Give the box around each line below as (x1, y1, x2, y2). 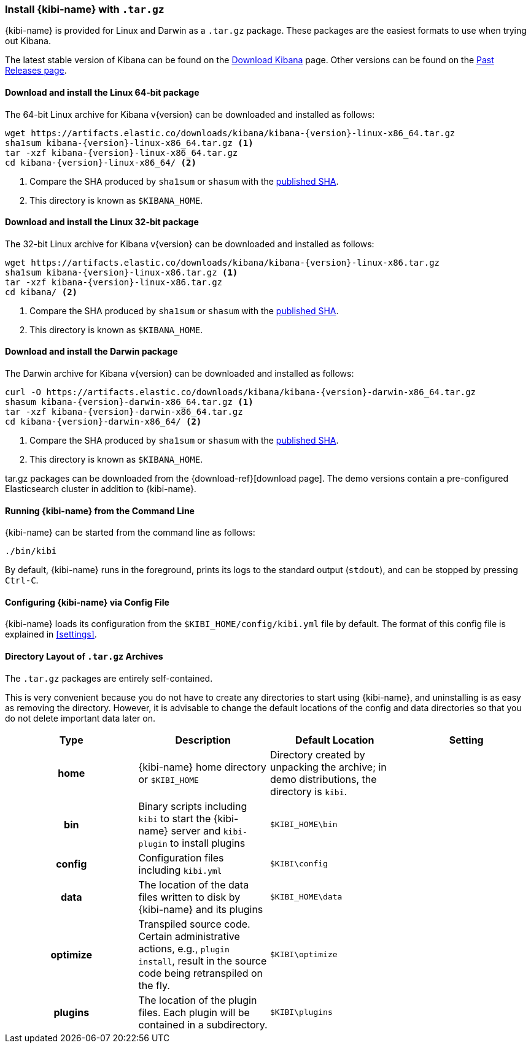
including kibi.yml (138, 863, 222, 876)
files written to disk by (138, 890, 241, 903)
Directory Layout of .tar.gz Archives (5, 651, 163, 662)
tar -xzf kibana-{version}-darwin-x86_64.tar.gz (5, 407, 243, 417)
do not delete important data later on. (5, 712, 155, 723)
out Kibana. (5, 36, 51, 47)
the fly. (138, 979, 170, 992)
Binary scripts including (138, 799, 247, 812)
